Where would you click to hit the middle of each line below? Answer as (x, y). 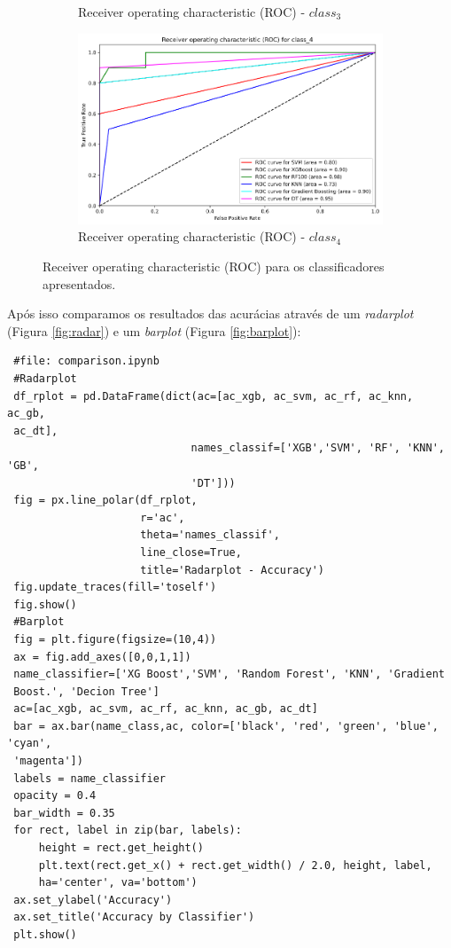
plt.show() (45, 935)
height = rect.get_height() (121, 848)
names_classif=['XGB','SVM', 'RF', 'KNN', (318, 448)
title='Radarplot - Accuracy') (232, 570)
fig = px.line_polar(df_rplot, (105, 501)
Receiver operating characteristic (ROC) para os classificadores (214, 266)
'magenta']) (48, 761)
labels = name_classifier (89, 778)
